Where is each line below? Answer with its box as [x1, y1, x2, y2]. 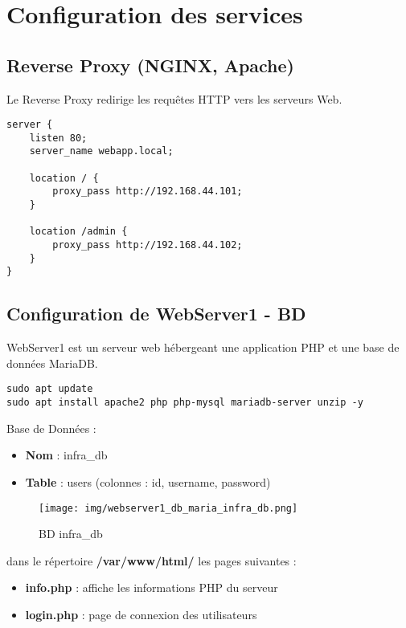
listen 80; [29, 132, 88, 144]
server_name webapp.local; [29, 145, 174, 157]
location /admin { [29, 226, 128, 238]
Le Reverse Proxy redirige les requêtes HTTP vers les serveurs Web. [6, 90, 342, 107]
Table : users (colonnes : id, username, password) [25, 473, 271, 490]
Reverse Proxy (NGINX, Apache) [6, 52, 294, 77]
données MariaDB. [6, 354, 98, 371]
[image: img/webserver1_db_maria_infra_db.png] [39, 502, 298, 514]
